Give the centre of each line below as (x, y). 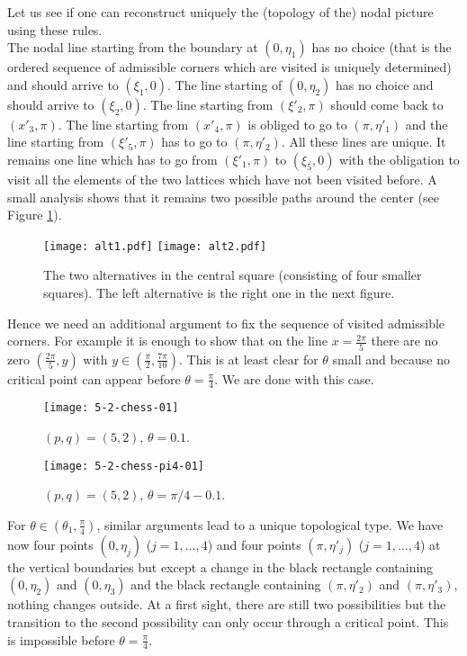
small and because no (391, 359)
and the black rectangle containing (226, 584)
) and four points (254, 544)
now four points (50, 544)
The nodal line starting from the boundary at (133, 47)
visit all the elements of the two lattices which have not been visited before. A (222, 179)
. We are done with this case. (294, 378)
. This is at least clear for (249, 359)
